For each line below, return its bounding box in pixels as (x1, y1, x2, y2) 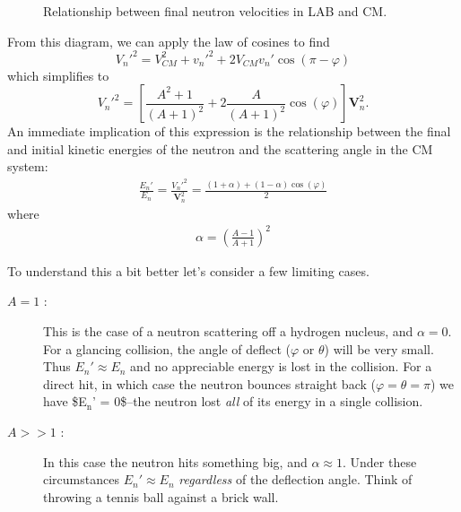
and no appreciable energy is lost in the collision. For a (130, 357, 432, 376)
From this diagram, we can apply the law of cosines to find (7, 31, 330, 50)
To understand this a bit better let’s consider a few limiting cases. (7, 261, 370, 280)
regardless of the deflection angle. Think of (178, 470, 413, 489)
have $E (43, 392, 87, 411)
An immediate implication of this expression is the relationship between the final (7, 122, 451, 141)
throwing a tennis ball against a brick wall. (43, 487, 279, 506)
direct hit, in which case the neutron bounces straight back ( (43, 374, 376, 393)
